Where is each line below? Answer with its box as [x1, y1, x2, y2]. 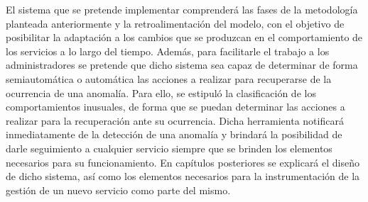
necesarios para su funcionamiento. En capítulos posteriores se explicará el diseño [6, 155, 359, 169]
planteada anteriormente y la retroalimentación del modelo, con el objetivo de [6, 16, 345, 30]
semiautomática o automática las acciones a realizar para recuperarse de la [6, 71, 332, 86]
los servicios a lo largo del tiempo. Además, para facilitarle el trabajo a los [6, 43, 330, 58]
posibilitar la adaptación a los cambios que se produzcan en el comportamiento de [6, 30, 363, 45]
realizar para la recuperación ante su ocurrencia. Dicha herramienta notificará [6, 113, 344, 128]
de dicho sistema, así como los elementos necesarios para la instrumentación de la [6, 169, 360, 184]
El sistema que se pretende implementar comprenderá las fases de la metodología [6, 2, 358, 16]
